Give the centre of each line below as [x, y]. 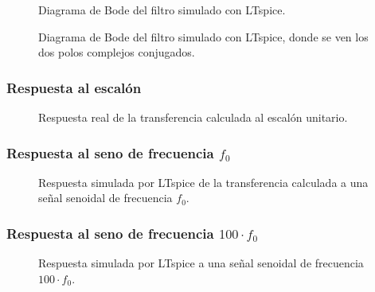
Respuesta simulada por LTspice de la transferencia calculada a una [203, 182]
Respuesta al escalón [74, 87]
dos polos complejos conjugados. [117, 52]
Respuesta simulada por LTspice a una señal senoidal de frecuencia [201, 263]
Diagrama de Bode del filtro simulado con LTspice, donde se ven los [203, 36]
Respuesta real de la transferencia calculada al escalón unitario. [193, 117]
